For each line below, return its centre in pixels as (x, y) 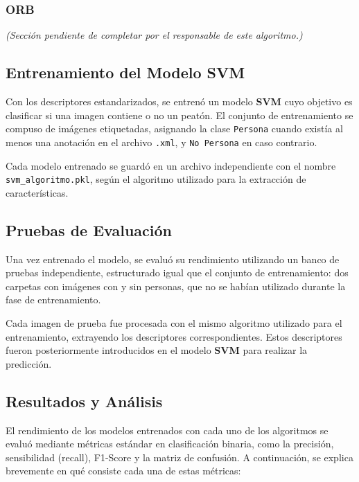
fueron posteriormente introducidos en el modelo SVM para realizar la (157, 350)
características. (37, 192)
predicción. (29, 363)
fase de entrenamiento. (53, 300)
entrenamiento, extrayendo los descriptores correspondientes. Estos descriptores (174, 336)
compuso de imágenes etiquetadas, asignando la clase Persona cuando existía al (174, 128)
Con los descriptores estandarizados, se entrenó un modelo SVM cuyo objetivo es (179, 101)
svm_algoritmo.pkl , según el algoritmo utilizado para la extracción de (156, 179)
